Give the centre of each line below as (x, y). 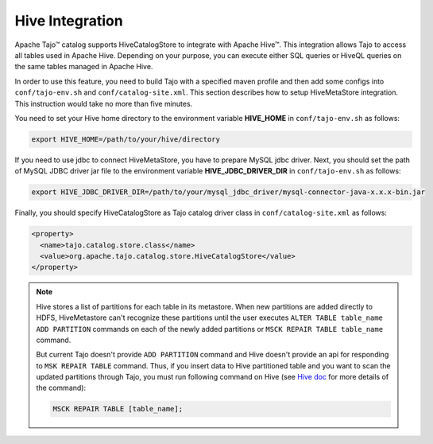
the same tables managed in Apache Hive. (84, 67)
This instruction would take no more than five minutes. (104, 103)
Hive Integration (69, 21)
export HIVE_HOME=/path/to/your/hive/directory (126, 139)
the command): (61, 388)
